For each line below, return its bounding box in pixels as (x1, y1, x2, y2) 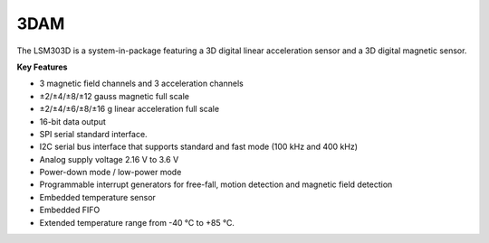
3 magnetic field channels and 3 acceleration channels (39, 78, 244, 89)
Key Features (16, 61, 68, 72)
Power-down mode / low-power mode (39, 167, 182, 178)
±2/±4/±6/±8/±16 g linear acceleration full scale (39, 104, 220, 115)
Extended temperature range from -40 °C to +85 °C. (39, 217, 235, 228)
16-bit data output (39, 116, 106, 126)
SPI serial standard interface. (39, 128, 149, 139)
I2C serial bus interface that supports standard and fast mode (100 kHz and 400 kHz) (39, 141, 358, 153)
